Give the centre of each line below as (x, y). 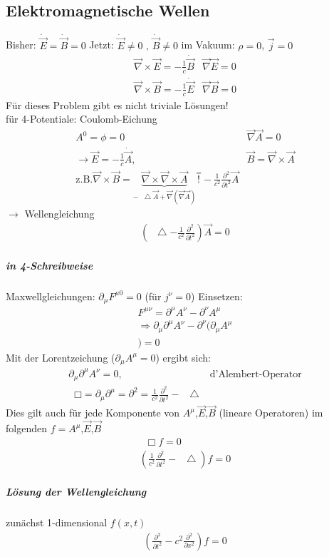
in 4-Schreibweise (49, 265)
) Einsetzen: (217, 296)
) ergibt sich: (183, 357)
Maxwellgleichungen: (51, 296)
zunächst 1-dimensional (57, 522)
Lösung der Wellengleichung (76, 492)
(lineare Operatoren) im (271, 413)
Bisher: (21, 45)
